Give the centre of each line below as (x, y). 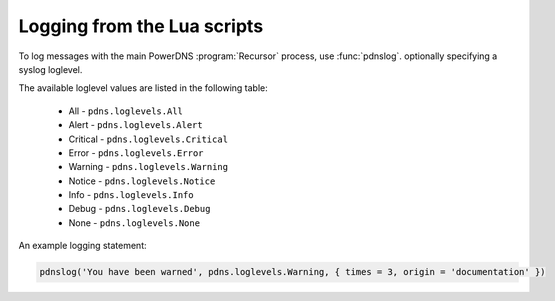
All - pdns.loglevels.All (126, 111)
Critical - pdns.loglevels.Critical (148, 139)
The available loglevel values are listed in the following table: (143, 88)
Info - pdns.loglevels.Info (131, 195)
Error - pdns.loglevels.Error (136, 152)
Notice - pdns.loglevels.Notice (142, 181)
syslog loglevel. (50, 69)
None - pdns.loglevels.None (134, 222)
